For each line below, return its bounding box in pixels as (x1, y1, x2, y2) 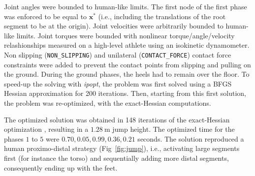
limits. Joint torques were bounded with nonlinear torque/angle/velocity (16, 30, 235, 40)
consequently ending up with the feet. (4, 162, 118, 173)
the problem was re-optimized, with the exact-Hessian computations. (4, 98, 211, 108)
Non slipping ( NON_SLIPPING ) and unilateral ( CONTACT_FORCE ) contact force (4, 49, 231, 59)
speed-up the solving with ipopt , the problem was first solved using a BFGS (4, 78, 232, 88)
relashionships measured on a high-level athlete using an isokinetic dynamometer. (4, 40, 250, 50)
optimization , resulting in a (4, 124, 89, 134)
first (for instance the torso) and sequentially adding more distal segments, (4, 152, 229, 163)
